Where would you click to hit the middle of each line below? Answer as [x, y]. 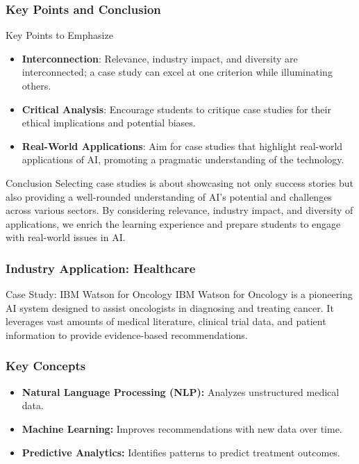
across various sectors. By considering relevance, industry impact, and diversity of [179, 210]
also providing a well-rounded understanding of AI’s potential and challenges [169, 196]
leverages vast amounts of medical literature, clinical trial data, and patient [166, 321]
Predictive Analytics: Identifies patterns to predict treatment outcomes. [181, 452]
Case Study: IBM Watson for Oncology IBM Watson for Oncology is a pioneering [179, 294]
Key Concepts [46, 366]
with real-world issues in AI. [66, 237]
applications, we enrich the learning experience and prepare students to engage [173, 223]
